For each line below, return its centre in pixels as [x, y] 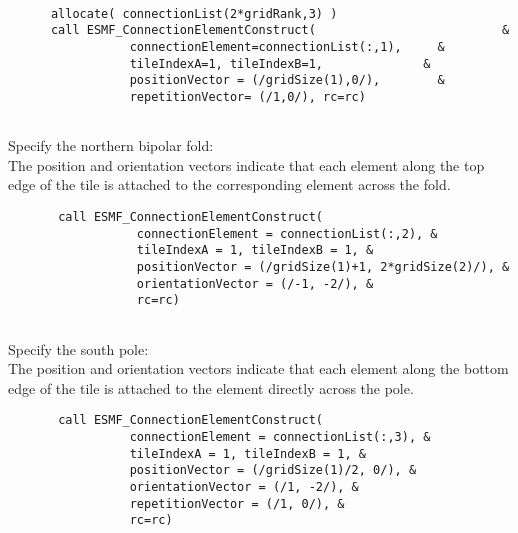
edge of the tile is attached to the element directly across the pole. [211, 387]
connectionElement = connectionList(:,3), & [280, 437]
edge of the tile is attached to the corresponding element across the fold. [229, 184]
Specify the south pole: [78, 348]
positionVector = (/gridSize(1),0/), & [287, 80]
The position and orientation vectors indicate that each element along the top [246, 164]
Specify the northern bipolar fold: [111, 145]
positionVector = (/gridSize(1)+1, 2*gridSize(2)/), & [323, 267]
